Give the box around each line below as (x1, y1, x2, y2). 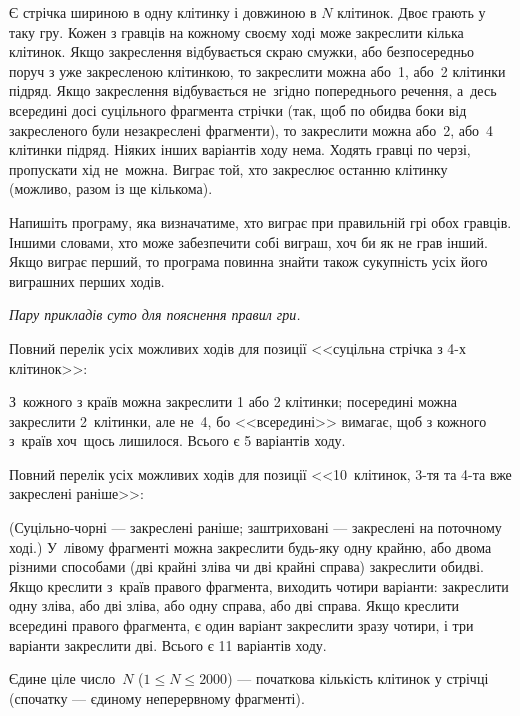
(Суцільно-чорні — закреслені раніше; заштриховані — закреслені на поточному (9, 517, 502, 538)
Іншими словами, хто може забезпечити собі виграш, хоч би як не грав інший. (9, 231, 488, 252)
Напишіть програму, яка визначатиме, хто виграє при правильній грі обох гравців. (9, 211, 512, 232)
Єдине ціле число (9, 668, 116, 689)
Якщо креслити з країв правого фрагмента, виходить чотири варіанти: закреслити (9, 575, 509, 596)
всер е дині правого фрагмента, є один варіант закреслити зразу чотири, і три (9, 615, 474, 636)
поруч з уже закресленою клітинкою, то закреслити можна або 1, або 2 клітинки (9, 60, 506, 81)
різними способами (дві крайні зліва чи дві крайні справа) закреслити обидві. (9, 556, 484, 577)
